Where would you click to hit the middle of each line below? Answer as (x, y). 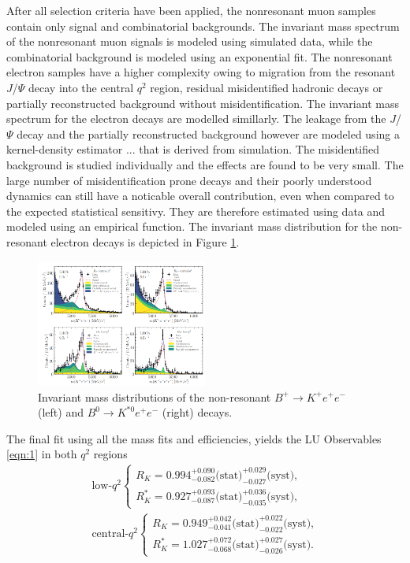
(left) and (61, 412)
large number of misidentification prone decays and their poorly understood (189, 180)
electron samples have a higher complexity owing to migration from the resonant (201, 72)
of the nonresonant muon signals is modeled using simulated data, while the (190, 41)
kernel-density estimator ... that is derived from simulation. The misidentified (193, 149)
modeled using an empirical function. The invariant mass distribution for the (192, 226)
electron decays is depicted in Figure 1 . (145, 241)
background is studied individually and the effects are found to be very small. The (205, 164)
